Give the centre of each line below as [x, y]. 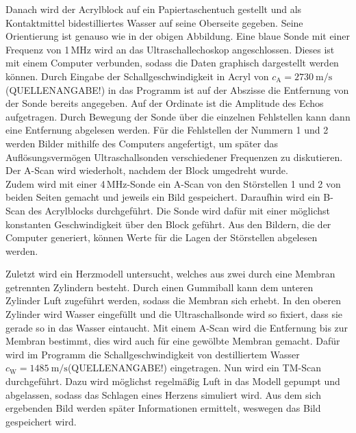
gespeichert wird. [41, 421]
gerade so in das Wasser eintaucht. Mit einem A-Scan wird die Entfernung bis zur [177, 327]
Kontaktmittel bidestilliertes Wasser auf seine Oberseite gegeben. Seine [154, 22]
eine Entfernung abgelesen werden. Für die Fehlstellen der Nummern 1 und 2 [167, 130]
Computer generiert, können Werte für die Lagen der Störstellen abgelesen [162, 237]
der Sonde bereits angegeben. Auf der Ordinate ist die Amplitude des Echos [165, 103]
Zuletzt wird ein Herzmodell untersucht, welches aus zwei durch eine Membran [170, 274]
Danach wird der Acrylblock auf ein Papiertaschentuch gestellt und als [154, 9]
